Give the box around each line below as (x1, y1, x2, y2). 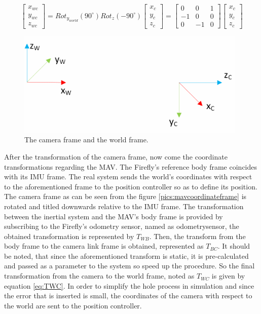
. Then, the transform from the (149, 230, 246, 241)
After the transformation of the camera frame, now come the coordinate (4, 151, 228, 162)
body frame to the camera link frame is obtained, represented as (4, 241, 204, 251)
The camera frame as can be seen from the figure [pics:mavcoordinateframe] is (4, 191, 247, 202)
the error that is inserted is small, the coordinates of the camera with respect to (4, 290, 252, 301)
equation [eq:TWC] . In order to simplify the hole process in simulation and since (4, 280, 254, 291)
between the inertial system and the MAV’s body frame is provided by (4, 211, 223, 221)
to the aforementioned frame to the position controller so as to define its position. (4, 181, 257, 191)
